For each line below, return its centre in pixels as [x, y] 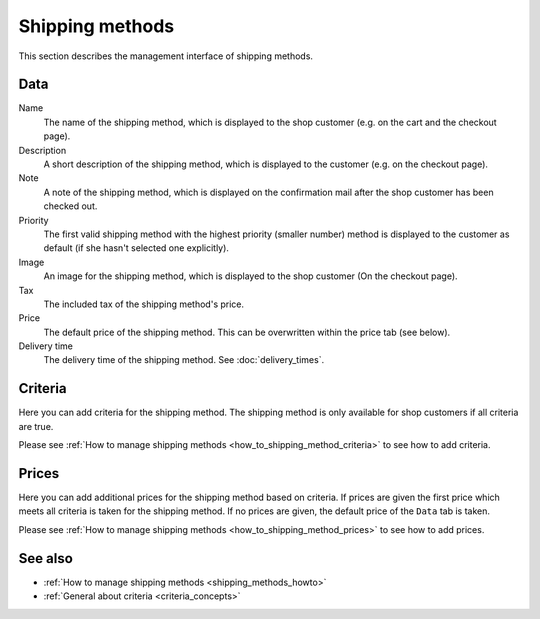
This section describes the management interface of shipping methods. [166, 56]
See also [46, 558]
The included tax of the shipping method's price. [144, 304]
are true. [36, 426]
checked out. [70, 206]
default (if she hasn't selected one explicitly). [136, 248]
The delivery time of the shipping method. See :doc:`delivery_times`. [184, 360]
